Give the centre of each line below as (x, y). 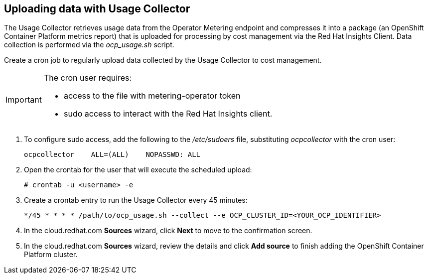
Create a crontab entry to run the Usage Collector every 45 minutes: (136, 200)
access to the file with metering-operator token (152, 96)
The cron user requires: (88, 78)
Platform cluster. (51, 255)
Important (24, 100)
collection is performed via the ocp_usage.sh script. (89, 45)
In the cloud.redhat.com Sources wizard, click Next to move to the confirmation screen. (168, 231)
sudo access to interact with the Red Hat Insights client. (168, 114)
